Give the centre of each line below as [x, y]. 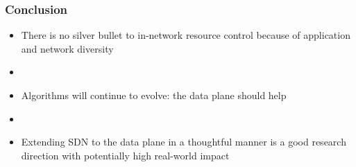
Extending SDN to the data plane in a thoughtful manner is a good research [184, 142]
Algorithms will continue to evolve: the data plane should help [154, 95]
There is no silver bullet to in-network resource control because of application [186, 35]
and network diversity [67, 48]
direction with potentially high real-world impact [125, 155]
